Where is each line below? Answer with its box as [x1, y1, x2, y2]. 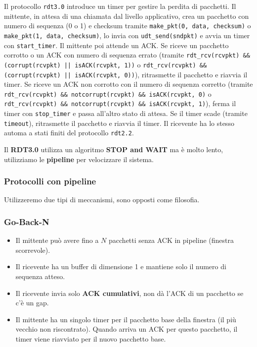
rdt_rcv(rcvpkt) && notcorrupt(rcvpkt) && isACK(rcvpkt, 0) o [4, 88, 212, 99]
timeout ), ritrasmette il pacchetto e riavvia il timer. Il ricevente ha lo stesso [4, 117, 234, 128]
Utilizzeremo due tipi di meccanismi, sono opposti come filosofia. [4, 194, 200, 205]
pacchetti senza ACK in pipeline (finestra [109, 235, 234, 245]
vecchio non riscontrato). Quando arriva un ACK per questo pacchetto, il [15, 324, 238, 334]
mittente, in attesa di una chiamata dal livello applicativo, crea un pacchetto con [4, 10, 249, 21]
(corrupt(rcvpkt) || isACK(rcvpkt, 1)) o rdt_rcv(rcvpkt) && [4, 59, 207, 69]
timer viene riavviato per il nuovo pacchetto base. [15, 334, 166, 344]
